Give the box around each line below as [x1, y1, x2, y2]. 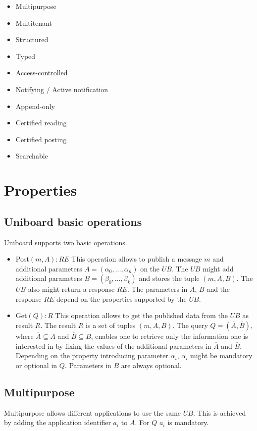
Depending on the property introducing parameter [15, 350, 168, 361]
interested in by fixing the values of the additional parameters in [15, 340, 211, 351]
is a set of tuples [86, 320, 136, 330]
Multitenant [15, 17, 52, 28]
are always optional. [121, 360, 182, 370]
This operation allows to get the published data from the [55, 310, 228, 321]
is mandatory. [167, 417, 209, 428]
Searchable [15, 151, 48, 161]
